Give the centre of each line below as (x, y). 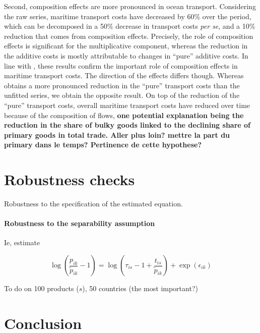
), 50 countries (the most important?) (140, 288)
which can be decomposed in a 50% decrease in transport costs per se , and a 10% (130, 26)
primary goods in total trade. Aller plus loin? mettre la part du (117, 134)
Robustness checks (70, 179)
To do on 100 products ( (42, 288)
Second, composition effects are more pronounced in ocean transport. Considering (130, 6)
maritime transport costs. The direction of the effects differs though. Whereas (124, 75)
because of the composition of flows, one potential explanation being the (124, 115)
